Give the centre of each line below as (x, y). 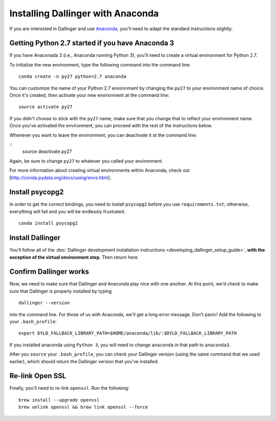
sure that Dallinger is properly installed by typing (61, 291)
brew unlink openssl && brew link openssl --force (83, 407)
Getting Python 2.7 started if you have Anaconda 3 (92, 43)
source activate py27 (45, 107)
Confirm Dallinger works (49, 272)
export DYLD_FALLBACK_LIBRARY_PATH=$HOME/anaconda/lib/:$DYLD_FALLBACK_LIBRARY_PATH (128, 333)
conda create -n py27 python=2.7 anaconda (73, 76)
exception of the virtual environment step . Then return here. (74, 257)
